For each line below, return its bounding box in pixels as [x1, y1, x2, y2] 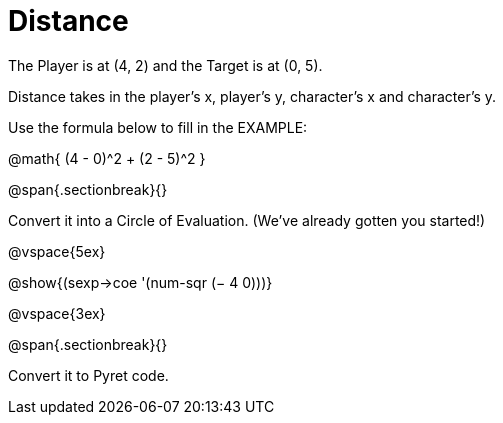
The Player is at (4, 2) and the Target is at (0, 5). [8, 56, 323, 74]
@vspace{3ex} [8, 304, 106, 322]
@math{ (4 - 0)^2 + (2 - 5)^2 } [8, 149, 206, 167]
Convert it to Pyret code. [8, 366, 169, 384]
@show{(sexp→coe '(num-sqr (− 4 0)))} [8, 273, 273, 291]
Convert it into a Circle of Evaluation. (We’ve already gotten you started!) [8, 211, 486, 229]
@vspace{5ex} [8, 242, 106, 260]
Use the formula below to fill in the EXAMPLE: [8, 118, 308, 136]
